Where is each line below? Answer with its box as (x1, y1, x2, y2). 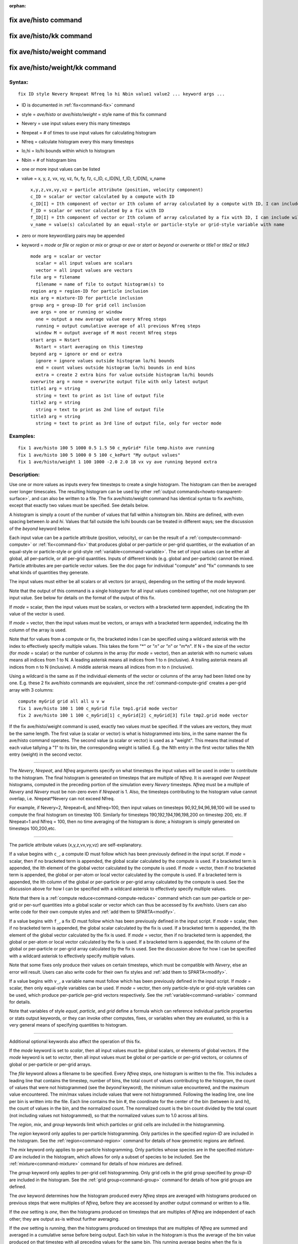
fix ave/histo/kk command (9, 31, 92, 40)
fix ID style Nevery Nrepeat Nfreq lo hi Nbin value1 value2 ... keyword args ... (18, 91, 225, 97)
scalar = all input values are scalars (35, 260, 133, 266)
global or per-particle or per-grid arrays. (9, 1061, 92, 1067)
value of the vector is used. (9, 611, 65, 617)
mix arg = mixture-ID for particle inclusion (30, 295, 144, 301)
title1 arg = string (30, 386, 80, 392)
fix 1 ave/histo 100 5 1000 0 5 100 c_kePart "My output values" (18, 452, 181, 458)
